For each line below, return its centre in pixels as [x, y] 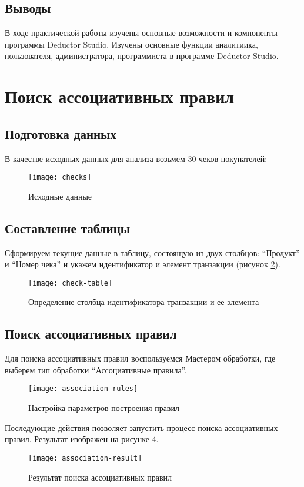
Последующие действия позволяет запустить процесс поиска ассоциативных [141, 427]
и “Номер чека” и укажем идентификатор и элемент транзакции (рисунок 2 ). [143, 264]
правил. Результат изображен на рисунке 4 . [82, 439]
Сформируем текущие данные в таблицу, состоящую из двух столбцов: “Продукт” [152, 252]
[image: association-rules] [83, 389]
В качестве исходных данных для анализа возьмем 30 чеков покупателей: [136, 158]
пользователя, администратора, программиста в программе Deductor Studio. [142, 56]
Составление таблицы [68, 228]
